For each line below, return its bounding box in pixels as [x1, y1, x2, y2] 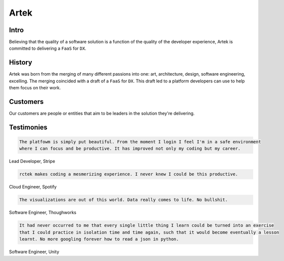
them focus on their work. [9, 85, 61, 91]
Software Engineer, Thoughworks [9, 210, 77, 216]
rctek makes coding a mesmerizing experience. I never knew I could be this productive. [19, 171, 239, 177]
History [9, 59, 33, 67]
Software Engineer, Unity [9, 249, 60, 255]
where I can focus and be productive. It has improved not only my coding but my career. [19, 146, 241, 151]
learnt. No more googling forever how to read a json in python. [19, 237, 179, 242]
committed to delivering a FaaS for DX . [9, 45, 86, 51]
